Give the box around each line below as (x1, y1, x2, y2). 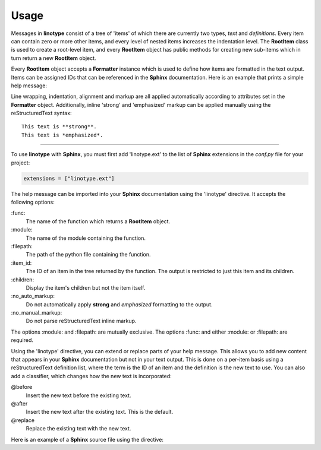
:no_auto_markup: (11, 293, 55, 300)
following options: (11, 198, 55, 205)
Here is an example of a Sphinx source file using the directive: (11, 436, 163, 443)
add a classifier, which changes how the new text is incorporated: (11, 372, 172, 379)
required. (11, 337, 34, 344)
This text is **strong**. (21, 123, 97, 130)
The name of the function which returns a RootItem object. (26, 217, 171, 225)
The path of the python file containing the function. (26, 251, 151, 258)
